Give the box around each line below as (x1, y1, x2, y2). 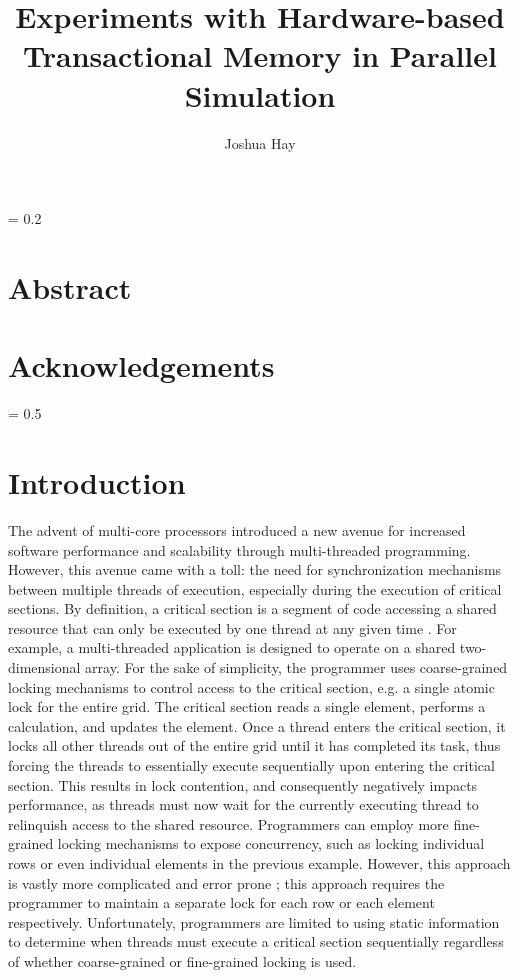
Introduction (8, 461, 186, 502)
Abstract (8, 266, 132, 307)
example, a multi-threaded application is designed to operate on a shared (8, 637, 456, 658)
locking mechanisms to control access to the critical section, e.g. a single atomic (8, 676, 495, 697)
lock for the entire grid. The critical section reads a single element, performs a (8, 696, 486, 717)
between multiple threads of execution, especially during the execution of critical (8, 578, 502, 599)
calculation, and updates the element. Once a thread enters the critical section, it (8, 715, 506, 736)
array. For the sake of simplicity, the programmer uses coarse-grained (85, 657, 508, 678)
